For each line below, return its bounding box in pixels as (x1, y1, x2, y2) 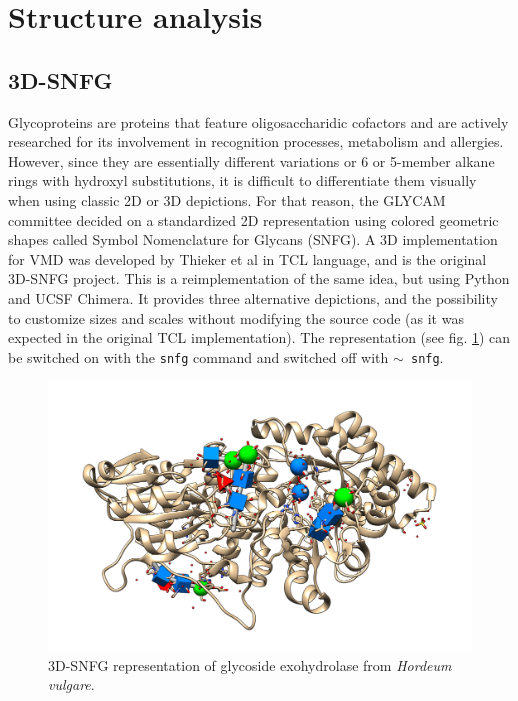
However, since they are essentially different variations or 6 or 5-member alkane (8, 150, 495, 171)
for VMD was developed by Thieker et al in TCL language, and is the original (8, 248, 487, 269)
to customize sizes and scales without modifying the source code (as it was (8, 307, 464, 328)
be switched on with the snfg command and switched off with (8, 346, 389, 367)
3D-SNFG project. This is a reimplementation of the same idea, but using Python (8, 268, 510, 289)
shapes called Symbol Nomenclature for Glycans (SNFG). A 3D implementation (8, 229, 498, 250)
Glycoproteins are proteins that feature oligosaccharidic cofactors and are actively (8, 111, 509, 132)
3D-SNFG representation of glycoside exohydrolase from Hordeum (48, 654, 452, 675)
